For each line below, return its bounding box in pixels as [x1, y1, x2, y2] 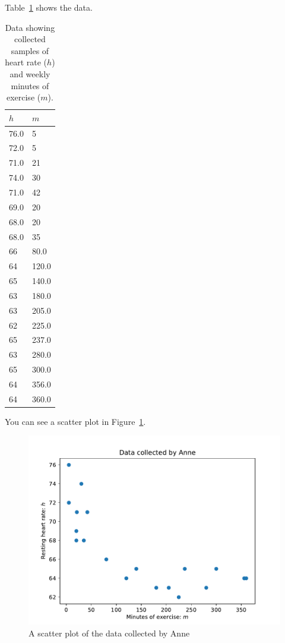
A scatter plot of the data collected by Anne [28, 627, 190, 639]
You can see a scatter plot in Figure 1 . [5, 415, 146, 427]
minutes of [11, 79, 49, 92]
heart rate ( [5, 56, 47, 68]
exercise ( [6, 91, 41, 103]
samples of [11, 44, 49, 56]
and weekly [9, 67, 50, 80]
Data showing [5, 21, 55, 33]
